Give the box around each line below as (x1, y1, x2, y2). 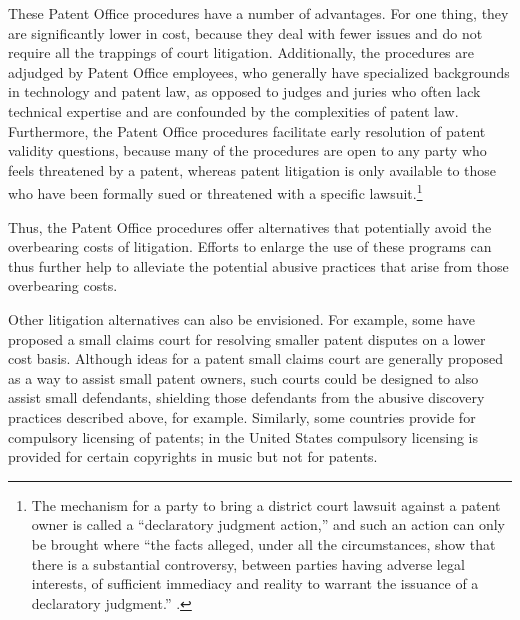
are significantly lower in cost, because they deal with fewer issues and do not (8, 22, 483, 43)
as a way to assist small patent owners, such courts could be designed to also (8, 367, 479, 388)
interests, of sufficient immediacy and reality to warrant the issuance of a (31, 573, 479, 594)
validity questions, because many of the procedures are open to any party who (8, 140, 487, 161)
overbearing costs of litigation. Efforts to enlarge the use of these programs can (8, 236, 492, 257)
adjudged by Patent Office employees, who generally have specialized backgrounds (8, 61, 510, 82)
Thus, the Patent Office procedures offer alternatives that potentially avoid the (8, 216, 492, 237)
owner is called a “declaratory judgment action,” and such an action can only (31, 514, 505, 535)
